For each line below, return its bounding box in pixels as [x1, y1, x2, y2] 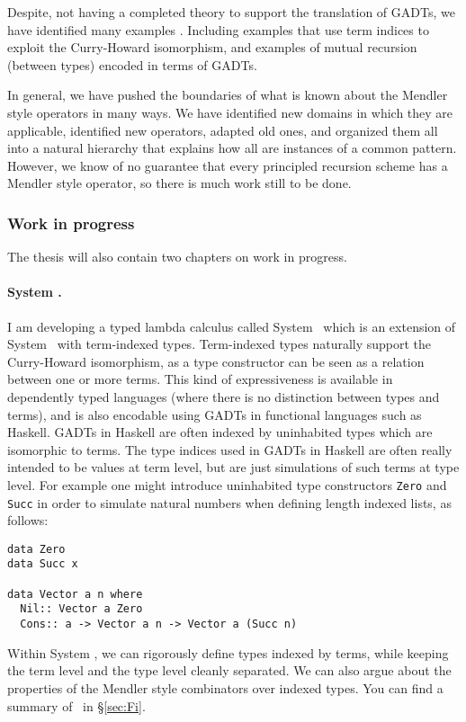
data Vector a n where [7, 587, 143, 601]
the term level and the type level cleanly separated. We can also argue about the [7, 661, 452, 680]
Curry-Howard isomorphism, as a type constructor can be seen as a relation [7, 352, 425, 370]
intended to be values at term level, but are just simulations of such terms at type [7, 458, 460, 477]
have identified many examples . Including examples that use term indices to [7, 20, 429, 39]
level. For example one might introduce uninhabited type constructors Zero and [7, 475, 447, 494]
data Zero [7, 542, 66, 556]
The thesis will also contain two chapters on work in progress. [7, 247, 347, 266]
